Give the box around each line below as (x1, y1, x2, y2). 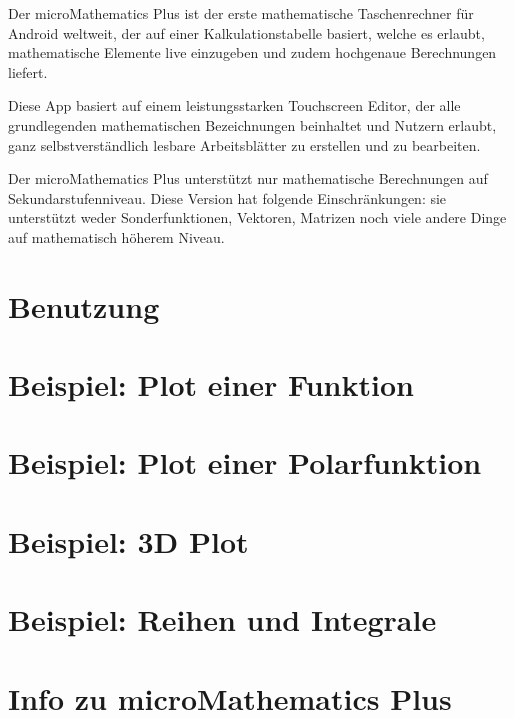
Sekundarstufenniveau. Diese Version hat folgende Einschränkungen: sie (8, 187, 447, 208)
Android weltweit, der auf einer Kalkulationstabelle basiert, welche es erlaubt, (8, 22, 485, 43)
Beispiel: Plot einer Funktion (8, 364, 414, 405)
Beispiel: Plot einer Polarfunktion (8, 442, 482, 483)
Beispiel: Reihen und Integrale (8, 599, 437, 640)
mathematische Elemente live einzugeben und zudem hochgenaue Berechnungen (8, 42, 497, 63)
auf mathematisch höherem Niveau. (8, 226, 225, 247)
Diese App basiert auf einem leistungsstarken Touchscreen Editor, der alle (8, 95, 461, 116)
